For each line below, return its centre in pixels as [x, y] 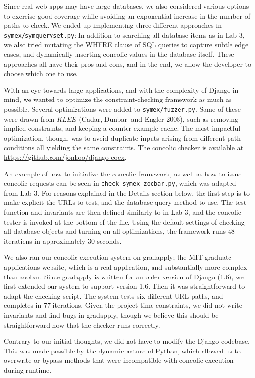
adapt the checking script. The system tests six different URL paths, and [114, 295]
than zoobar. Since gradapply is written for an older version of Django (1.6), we [124, 276]
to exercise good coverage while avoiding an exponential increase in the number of [127, 15]
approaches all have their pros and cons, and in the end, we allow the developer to [127, 63]
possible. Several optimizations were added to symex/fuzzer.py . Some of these [123, 109]
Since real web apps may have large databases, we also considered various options [127, 6]
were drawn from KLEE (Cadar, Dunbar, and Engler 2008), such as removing [121, 118]
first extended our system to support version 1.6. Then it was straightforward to [125, 286]
